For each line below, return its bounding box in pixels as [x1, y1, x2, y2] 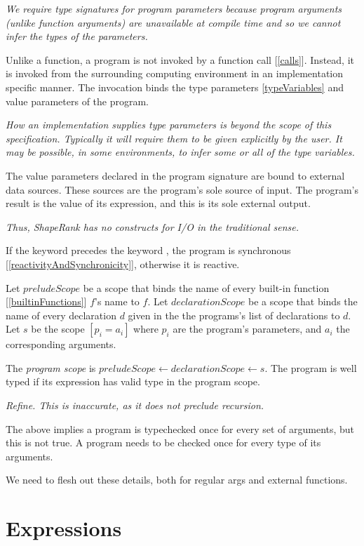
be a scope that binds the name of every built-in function [83, 280, 330, 295]
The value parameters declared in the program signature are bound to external [6, 168, 345, 182]
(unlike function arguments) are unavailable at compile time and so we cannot [6, 15, 341, 29]
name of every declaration [6, 307, 116, 322]
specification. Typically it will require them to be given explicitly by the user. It [6, 131, 342, 145]
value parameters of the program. [6, 93, 149, 108]
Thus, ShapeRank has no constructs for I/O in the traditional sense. [6, 219, 299, 234]
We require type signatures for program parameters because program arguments [6, 1, 342, 15]
